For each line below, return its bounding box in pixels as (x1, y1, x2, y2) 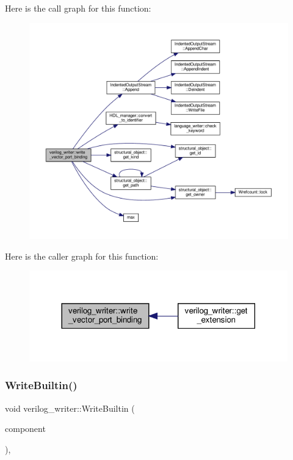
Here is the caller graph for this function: (5, 249, 159, 262)
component (5, 422, 46, 435)
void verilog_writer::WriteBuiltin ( (5, 401, 135, 414)
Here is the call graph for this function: (5, 2, 151, 14)
